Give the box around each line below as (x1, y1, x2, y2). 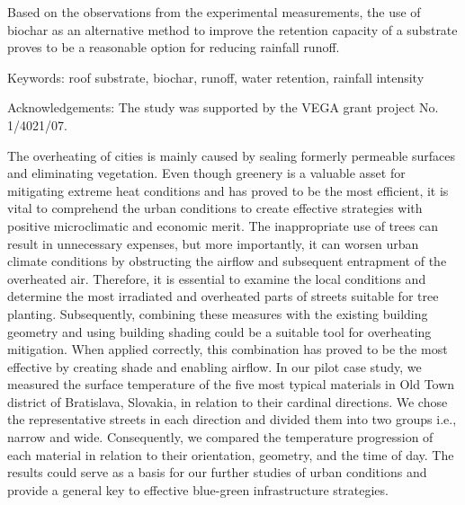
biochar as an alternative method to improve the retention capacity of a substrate (7, 20, 458, 39)
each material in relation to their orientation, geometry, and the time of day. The (7, 445, 454, 464)
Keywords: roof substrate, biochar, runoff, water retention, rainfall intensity (7, 67, 425, 86)
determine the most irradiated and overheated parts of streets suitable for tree (7, 287, 439, 306)
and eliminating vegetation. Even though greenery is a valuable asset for (7, 164, 406, 182)
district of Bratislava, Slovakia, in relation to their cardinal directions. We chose (7, 392, 448, 411)
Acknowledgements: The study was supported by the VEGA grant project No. (7, 98, 439, 117)
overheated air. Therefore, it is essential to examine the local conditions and (7, 269, 426, 288)
